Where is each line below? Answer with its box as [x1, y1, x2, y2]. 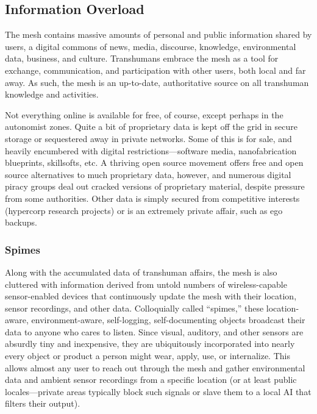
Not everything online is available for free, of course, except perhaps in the [5, 108, 283, 121]
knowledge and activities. [5, 88, 99, 101]
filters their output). [5, 397, 80, 410]
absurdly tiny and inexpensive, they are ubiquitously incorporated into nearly [5, 337, 295, 350]
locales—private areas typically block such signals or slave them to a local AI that [5, 385, 312, 398]
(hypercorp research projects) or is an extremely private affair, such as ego [5, 204, 283, 216]
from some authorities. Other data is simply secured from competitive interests [5, 191, 300, 204]
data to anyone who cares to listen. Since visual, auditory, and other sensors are [5, 325, 304, 338]
